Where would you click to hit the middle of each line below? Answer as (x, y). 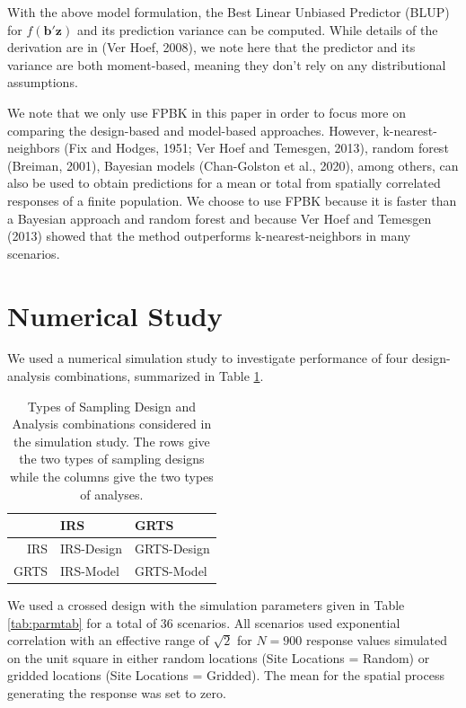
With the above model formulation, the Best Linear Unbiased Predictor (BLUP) (229, 12)
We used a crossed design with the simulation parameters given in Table (206, 604)
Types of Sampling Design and (112, 406)
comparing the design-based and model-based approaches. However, (193, 130)
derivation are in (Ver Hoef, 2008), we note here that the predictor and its (211, 47)
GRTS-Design (172, 549)
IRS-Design (91, 549)
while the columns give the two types (111, 476)
